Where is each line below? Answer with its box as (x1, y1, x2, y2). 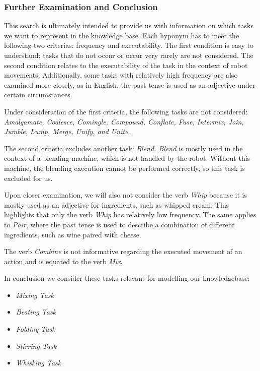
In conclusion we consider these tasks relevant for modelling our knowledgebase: (4, 273, 250, 283)
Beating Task (16, 306, 56, 317)
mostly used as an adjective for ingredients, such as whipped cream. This (4, 199, 229, 210)
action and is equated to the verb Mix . (4, 256, 123, 266)
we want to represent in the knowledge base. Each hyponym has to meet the (4, 30, 239, 40)
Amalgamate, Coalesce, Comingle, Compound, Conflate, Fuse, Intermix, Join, (4, 116, 244, 127)
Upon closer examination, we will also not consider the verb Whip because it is (4, 190, 247, 200)
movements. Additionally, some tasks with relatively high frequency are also (4, 70, 238, 80)
